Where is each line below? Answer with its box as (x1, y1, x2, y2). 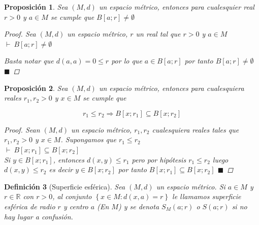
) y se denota (118, 201, 159, 211)
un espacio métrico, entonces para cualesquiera (99, 82, 244, 93)
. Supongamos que (60, 134, 116, 145)
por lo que (111, 55, 142, 66)
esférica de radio (4, 201, 55, 211)
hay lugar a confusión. (4, 211, 73, 221)
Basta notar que (4, 55, 54, 66)
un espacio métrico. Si (156, 181, 225, 191)
